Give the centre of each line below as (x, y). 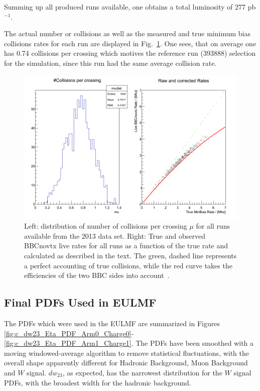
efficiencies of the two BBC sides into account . (97, 275)
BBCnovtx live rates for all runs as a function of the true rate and (126, 246)
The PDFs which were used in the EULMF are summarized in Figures (112, 323)
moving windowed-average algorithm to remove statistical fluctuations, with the (126, 353)
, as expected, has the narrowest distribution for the (142, 372)
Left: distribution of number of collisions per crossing (106, 226)
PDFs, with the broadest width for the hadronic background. (98, 382)
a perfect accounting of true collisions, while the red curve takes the (128, 265)
